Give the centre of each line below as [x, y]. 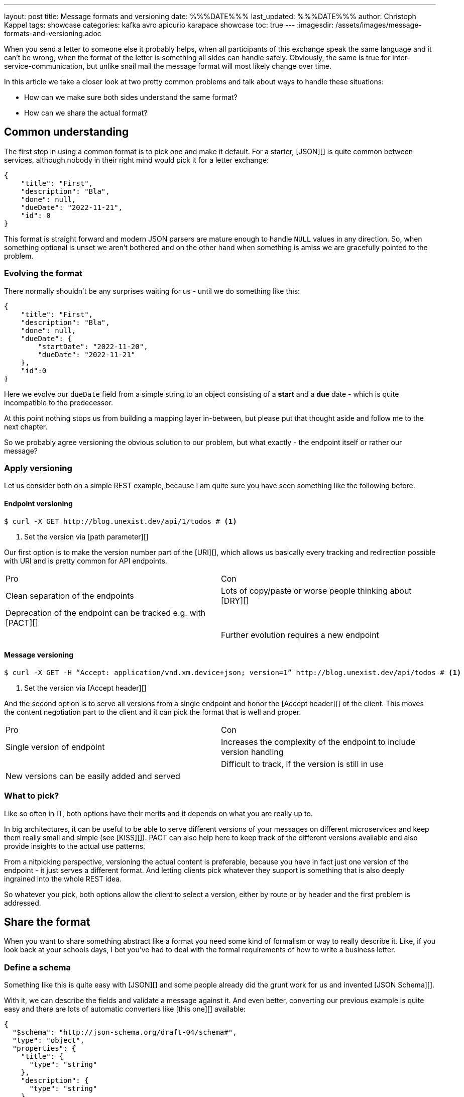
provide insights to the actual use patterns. [75, 846]
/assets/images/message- [379, 25]
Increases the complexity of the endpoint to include [318, 742]
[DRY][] [235, 600]
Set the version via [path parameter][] [86, 536]
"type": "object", [48, 1040]
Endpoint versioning [38, 503]
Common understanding [67, 132]
